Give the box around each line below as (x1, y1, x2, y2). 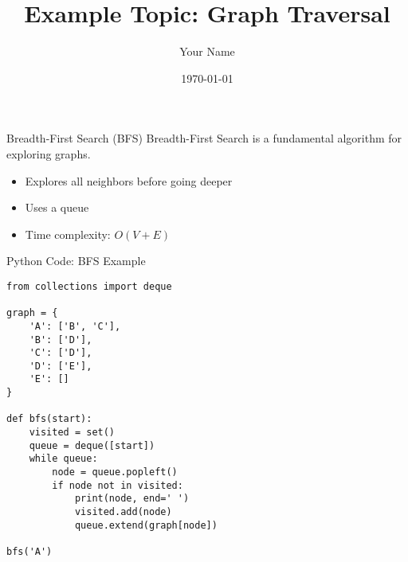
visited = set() (29, 427, 116, 439)
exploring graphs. (6, 145, 91, 162)
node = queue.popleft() (52, 466, 178, 478)
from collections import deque (6, 280, 172, 292)
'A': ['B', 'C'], (29, 320, 121, 332)
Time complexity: (25, 225, 111, 242)
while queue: (29, 453, 98, 465)
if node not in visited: (52, 479, 183, 491)
